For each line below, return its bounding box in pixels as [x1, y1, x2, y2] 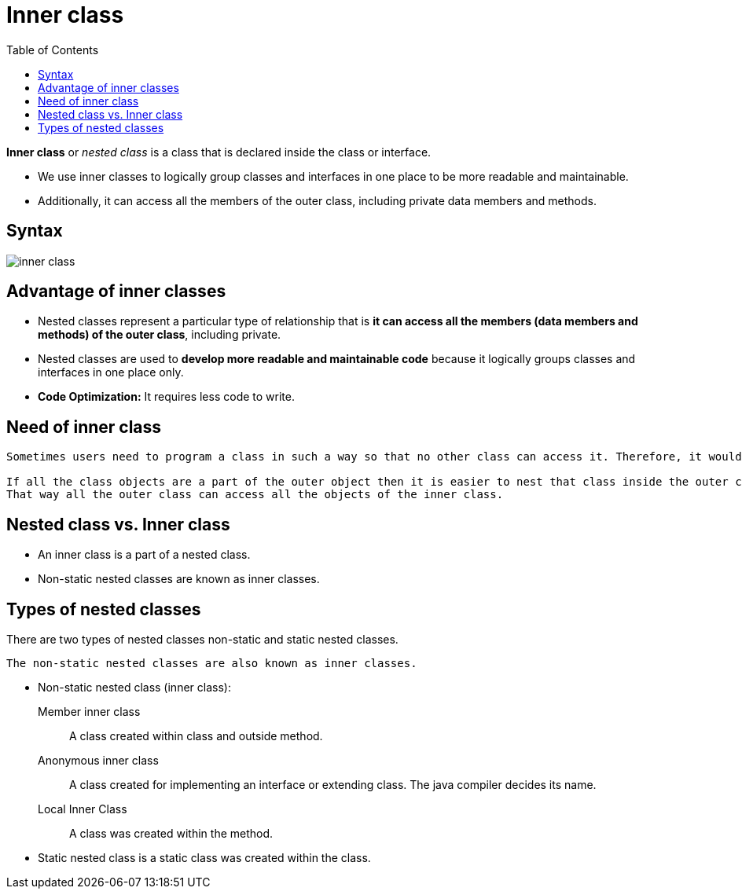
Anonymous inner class [38, 753, 159, 767]
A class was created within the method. [69, 826, 274, 840]
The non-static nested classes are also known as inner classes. [6, 656, 417, 669]
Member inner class [38, 704, 141, 718]
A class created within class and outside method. [69, 728, 323, 743]
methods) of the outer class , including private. [38, 328, 281, 342]
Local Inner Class [38, 801, 127, 816]
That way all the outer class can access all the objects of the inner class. [6, 488, 504, 501]
